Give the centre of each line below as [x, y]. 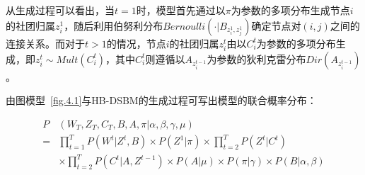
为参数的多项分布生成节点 [290, 10]
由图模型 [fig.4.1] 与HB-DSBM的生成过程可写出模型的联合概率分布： [161, 100]
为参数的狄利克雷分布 [256, 58]
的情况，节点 [136, 43]
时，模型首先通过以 [181, 10]
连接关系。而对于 [45, 43]
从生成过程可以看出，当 [60, 10]
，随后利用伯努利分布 [114, 25]
